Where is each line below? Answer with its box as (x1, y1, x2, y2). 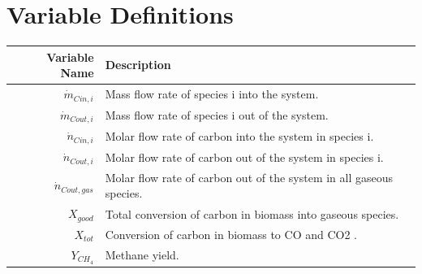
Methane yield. (105, 246, 179, 263)
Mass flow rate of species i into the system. (105, 85, 319, 102)
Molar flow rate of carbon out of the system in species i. (105, 148, 384, 165)
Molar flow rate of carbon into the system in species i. (105, 127, 374, 144)
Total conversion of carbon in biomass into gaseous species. (105, 205, 399, 222)
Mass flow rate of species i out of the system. (105, 107, 329, 124)
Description (105, 56, 171, 73)
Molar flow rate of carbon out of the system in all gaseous (105, 168, 394, 185)
